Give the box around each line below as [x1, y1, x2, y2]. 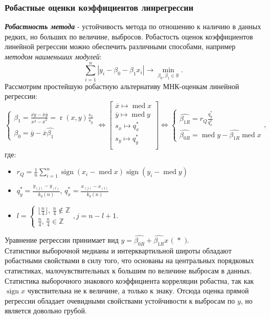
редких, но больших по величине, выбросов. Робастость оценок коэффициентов [5, 31, 253, 41]
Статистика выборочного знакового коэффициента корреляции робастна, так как [5, 275, 254, 286]
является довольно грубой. [5, 305, 87, 316]
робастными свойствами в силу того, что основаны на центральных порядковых [5, 255, 254, 266]
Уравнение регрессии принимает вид [5, 235, 119, 245]
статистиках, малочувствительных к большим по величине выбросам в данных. [5, 265, 252, 276]
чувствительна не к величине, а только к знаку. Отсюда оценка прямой [27, 285, 249, 296]
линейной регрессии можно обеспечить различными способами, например [5, 41, 236, 52]
